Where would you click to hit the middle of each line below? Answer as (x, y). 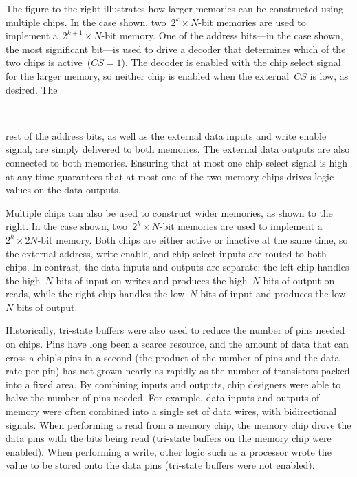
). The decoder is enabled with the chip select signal (231, 62)
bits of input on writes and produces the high (152, 280)
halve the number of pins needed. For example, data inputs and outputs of (163, 397)
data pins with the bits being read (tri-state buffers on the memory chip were (169, 438)
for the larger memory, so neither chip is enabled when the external (148, 75)
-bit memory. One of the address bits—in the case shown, (222, 35)
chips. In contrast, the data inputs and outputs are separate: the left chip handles (177, 267)
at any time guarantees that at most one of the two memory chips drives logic (170, 176)
